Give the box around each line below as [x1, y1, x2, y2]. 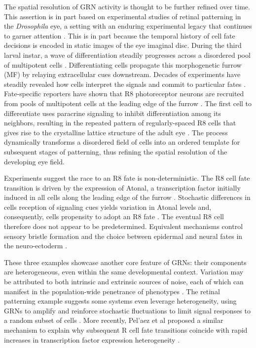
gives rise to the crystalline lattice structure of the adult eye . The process [4, 127, 228, 137]
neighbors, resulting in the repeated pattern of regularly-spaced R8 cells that [4, 117, 236, 128]
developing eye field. [4, 156, 65, 166]
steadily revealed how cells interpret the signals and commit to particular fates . [4, 78, 246, 89]
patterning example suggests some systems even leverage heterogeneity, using [4, 296, 237, 306]
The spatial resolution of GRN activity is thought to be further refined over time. [4, 1, 250, 11]
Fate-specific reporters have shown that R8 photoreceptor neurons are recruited [4, 88, 244, 99]
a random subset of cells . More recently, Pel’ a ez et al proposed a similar [4, 315, 223, 325]
